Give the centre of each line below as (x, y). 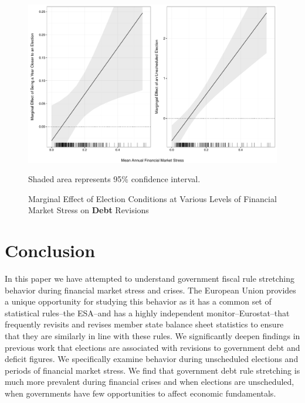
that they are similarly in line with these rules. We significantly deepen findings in (152, 336)
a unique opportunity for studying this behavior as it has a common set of (138, 301)
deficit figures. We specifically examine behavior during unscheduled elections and (152, 359)
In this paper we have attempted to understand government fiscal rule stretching (150, 279)
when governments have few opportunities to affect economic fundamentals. (140, 393)
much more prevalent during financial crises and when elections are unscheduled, (150, 382)
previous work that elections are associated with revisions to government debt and (152, 347)
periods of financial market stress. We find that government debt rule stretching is (152, 370)
